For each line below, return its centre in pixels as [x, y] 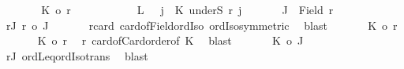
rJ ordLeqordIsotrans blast [77, 55]
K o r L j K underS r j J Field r [187, 9]
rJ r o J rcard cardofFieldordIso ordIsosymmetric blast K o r [202, 25]
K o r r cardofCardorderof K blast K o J [170, 40]
